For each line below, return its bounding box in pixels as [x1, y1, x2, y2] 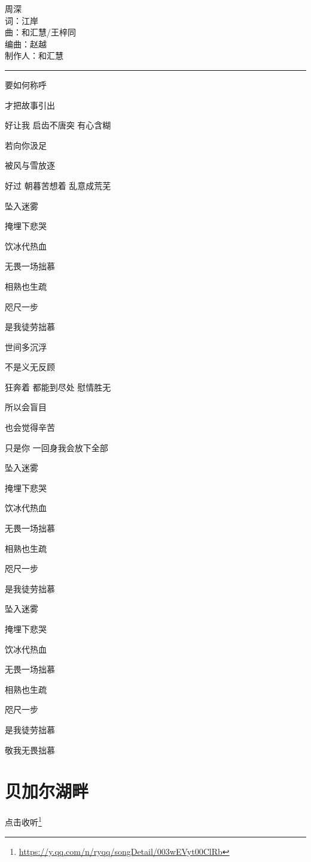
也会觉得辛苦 [5, 421, 55, 434]
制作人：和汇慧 [5, 49, 63, 62]
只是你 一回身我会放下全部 [5, 441, 108, 453]
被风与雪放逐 [5, 159, 55, 172]
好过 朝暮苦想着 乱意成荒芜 [5, 179, 111, 191]
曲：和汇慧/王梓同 [5, 26, 76, 38]
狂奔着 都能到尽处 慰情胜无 [5, 380, 111, 393]
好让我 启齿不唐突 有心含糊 [5, 119, 111, 131]
